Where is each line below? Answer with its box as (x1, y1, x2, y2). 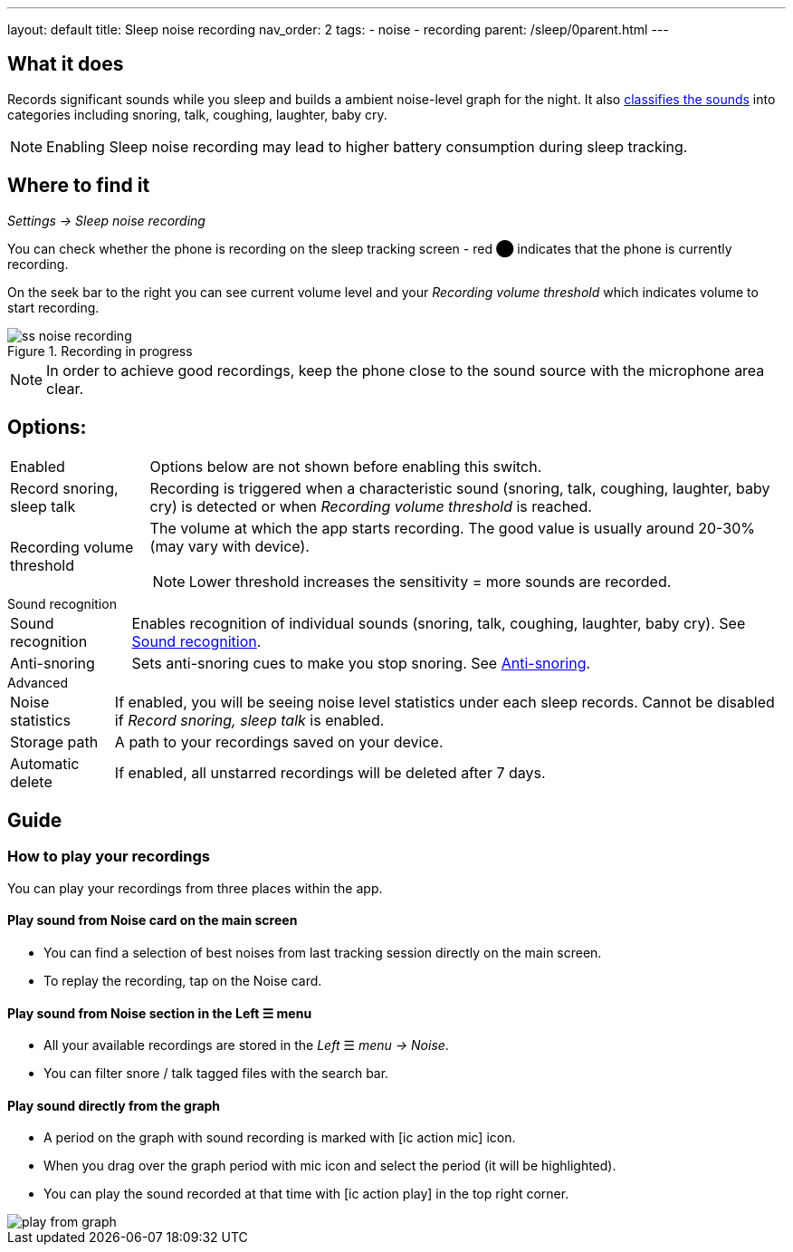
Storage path (10, 732, 99, 751)
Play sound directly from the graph (7, 1097, 221, 1113)
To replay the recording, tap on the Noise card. (43, 972, 322, 988)
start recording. (7, 299, 100, 315)
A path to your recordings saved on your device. (114, 732, 444, 751)
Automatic (10, 754, 80, 773)
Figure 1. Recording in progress (7, 342, 193, 359)
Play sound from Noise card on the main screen (7, 912, 298, 929)
